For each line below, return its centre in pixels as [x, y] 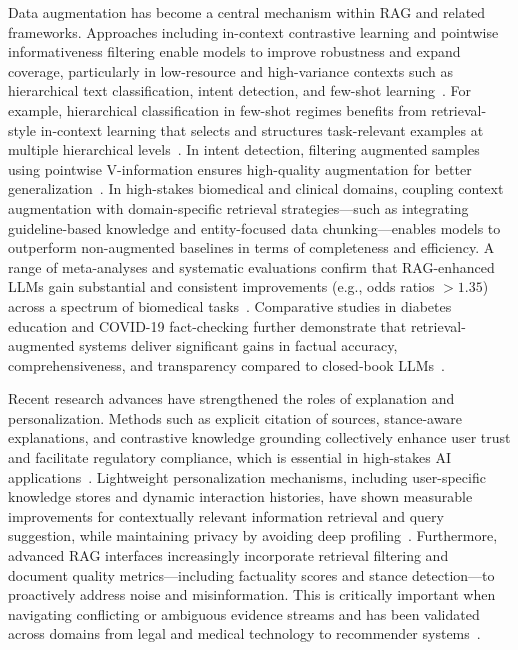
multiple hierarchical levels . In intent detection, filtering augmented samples [244, 149]
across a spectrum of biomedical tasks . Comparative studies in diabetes [230, 305]
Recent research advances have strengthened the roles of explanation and [231, 398]
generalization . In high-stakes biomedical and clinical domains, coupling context [256, 188]
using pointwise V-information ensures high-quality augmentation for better [240, 168]
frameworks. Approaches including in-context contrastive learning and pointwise [253, 31]
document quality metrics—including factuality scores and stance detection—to [251, 574]
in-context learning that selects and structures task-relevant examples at [262, 129]
